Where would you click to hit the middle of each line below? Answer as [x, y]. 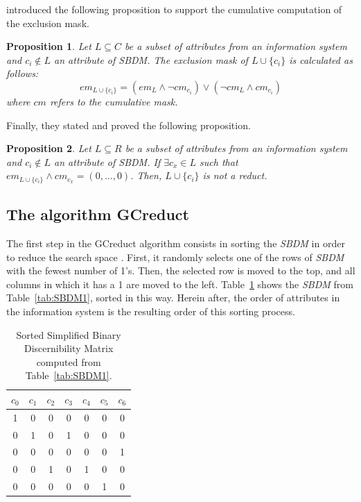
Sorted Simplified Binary [69, 334]
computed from [69, 361]
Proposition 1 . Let [49, 46]
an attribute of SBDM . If [107, 161]
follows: [23, 73]
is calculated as [321, 59]
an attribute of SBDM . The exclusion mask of [151, 59]
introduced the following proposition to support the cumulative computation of [174, 9]
